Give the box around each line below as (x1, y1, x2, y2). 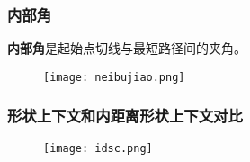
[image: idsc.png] (43, 141, 153, 155)
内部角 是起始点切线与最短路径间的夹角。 (7, 39, 246, 58)
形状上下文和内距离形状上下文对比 (7, 104, 243, 127)
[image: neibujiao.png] (43, 70, 185, 84)
